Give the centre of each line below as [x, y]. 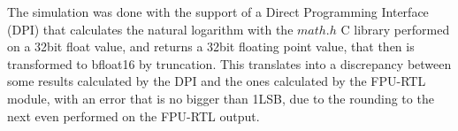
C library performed [395, 29]
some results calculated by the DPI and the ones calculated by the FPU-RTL [217, 81]
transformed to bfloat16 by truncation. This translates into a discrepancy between [229, 63]
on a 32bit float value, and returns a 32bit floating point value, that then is [211, 46]
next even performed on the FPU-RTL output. [134, 116]
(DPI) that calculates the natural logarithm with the [150, 29]
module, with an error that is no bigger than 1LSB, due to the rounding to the [221, 98]
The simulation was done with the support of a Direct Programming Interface [218, 12]
